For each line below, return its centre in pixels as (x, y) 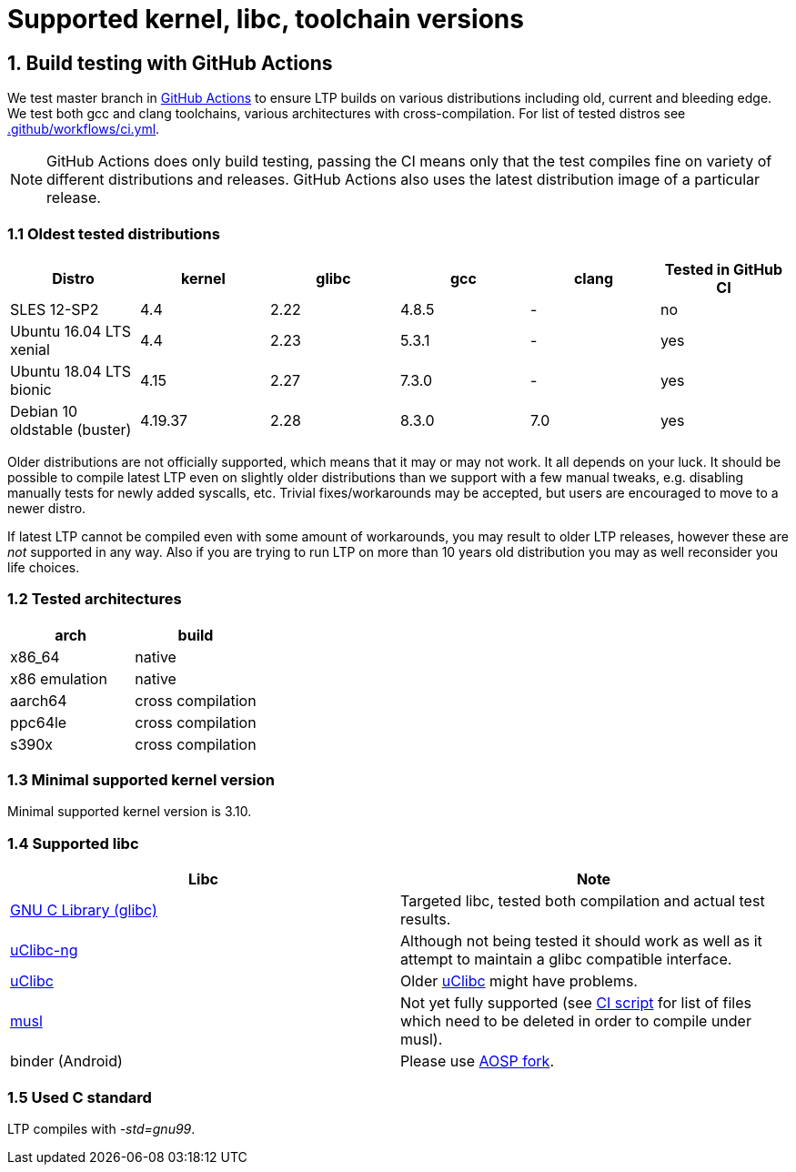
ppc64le (39, 722)
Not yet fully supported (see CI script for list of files (576, 1003)
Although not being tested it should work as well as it (581, 941)
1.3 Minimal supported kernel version (141, 780)
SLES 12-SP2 (55, 309)
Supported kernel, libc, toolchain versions (266, 19)
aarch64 (39, 700)
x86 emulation (59, 678)
